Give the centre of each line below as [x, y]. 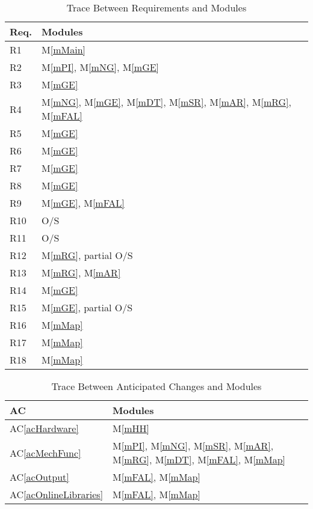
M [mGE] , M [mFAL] [83, 203]
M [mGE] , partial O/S [87, 307]
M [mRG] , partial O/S [87, 255]
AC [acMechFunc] [45, 453]
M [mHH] [131, 428]
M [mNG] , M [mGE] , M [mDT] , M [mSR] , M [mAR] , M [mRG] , [167, 102]
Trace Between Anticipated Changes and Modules [156, 386]
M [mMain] [64, 50]
